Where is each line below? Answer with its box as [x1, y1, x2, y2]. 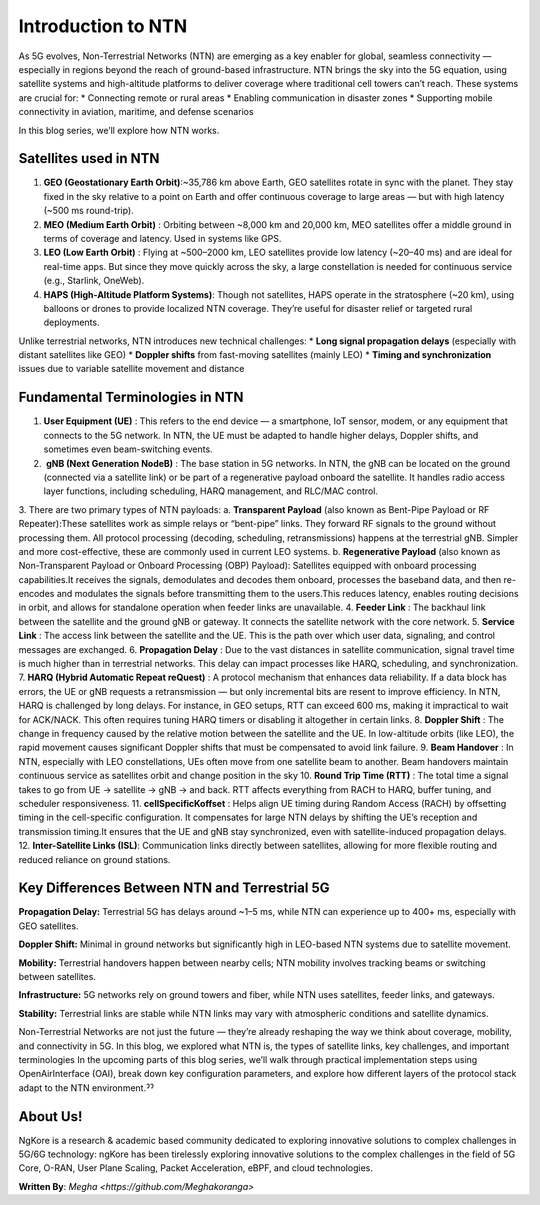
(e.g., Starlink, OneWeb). [43, 275, 145, 287]
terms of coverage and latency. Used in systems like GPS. [43, 232, 282, 244]
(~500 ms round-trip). [43, 205, 134, 217]
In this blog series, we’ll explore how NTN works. [18, 124, 220, 136]
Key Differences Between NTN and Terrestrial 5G [18, 880, 330, 897]
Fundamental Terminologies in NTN [18, 389, 244, 406]
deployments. [43, 316, 100, 329]
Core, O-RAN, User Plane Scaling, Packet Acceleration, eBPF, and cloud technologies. [18, 1162, 374, 1174]
